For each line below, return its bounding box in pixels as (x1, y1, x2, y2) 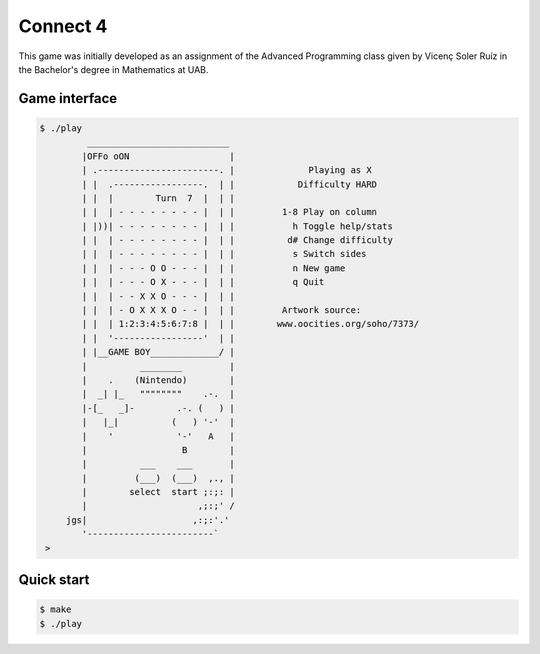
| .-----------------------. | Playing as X (81, 165, 372, 176)
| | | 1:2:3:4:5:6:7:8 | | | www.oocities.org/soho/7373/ (81, 318, 420, 330)
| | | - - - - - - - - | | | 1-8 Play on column (81, 206, 378, 218)
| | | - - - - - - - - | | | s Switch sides (81, 248, 367, 260)
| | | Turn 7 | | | (81, 192, 235, 204)
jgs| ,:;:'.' (65, 514, 230, 525)
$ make (39, 604, 72, 615)
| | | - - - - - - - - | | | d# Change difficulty (81, 235, 394, 246)
